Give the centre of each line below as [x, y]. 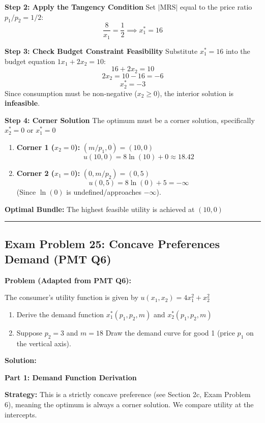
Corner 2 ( [36, 173]
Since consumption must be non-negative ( [71, 93]
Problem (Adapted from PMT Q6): [68, 280]
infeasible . [22, 103]
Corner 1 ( [36, 147]
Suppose [30, 332]
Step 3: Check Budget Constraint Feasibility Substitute [101, 51]
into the [238, 51]
